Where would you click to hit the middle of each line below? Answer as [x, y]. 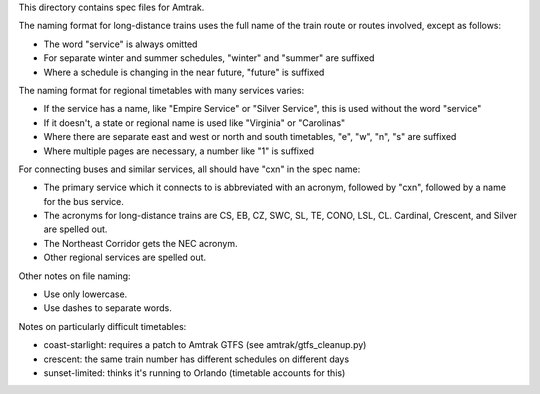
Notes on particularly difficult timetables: [102, 326]
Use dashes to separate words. [107, 308]
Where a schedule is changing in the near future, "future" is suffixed [184, 72]
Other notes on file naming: [74, 276]
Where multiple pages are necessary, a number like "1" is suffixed [179, 151]
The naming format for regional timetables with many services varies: [161, 90]
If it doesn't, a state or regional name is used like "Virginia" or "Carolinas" [194, 122]
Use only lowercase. [85, 294]
